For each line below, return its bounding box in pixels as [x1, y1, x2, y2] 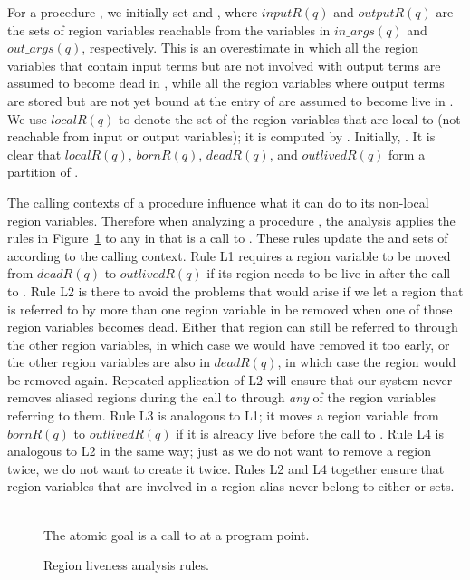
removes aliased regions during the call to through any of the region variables [7, 388, 436, 407]
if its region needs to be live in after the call [206, 264, 451, 283]
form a [388, 144, 426, 163]
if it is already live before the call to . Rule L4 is [176, 423, 444, 442]
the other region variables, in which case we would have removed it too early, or [7, 334, 450, 353]
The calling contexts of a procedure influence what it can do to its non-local [7, 192, 429, 211]
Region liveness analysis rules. [43, 556, 209, 575]
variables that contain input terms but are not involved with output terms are [7, 55, 441, 74]
